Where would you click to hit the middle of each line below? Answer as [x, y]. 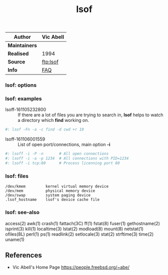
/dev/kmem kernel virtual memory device [57, 187]
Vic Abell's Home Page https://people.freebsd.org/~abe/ [71, 267]
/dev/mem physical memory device [50, 191]
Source [17, 62]
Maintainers [23, 45]
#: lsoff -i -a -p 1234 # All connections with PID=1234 [67, 159]
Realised [18, 54]
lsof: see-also [22, 213]
